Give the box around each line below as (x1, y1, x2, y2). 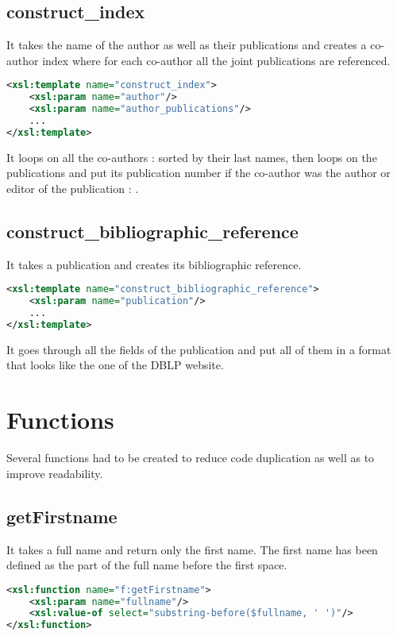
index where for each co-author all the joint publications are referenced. (42, 52, 391, 68)
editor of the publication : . (6, 179, 139, 196)
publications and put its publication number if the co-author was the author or (6, 164, 391, 181)
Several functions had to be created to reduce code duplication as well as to (6, 449, 375, 466)
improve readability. (6, 464, 103, 481)
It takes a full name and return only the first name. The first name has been (6, 541, 378, 557)
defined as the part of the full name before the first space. (6, 557, 287, 573)
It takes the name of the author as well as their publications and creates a (6, 37, 367, 53)
